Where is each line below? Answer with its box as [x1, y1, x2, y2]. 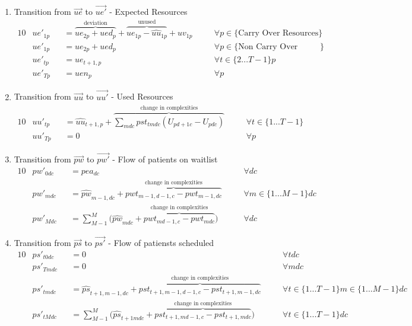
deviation [84, 20, 107, 26]
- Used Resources [111, 90, 173, 103]
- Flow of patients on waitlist [112, 153, 218, 165]
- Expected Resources [109, 5, 188, 18]
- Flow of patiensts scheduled [108, 236, 214, 249]
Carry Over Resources [238, 29, 319, 38]
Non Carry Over [238, 42, 298, 51]
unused [138, 19, 156, 25]
